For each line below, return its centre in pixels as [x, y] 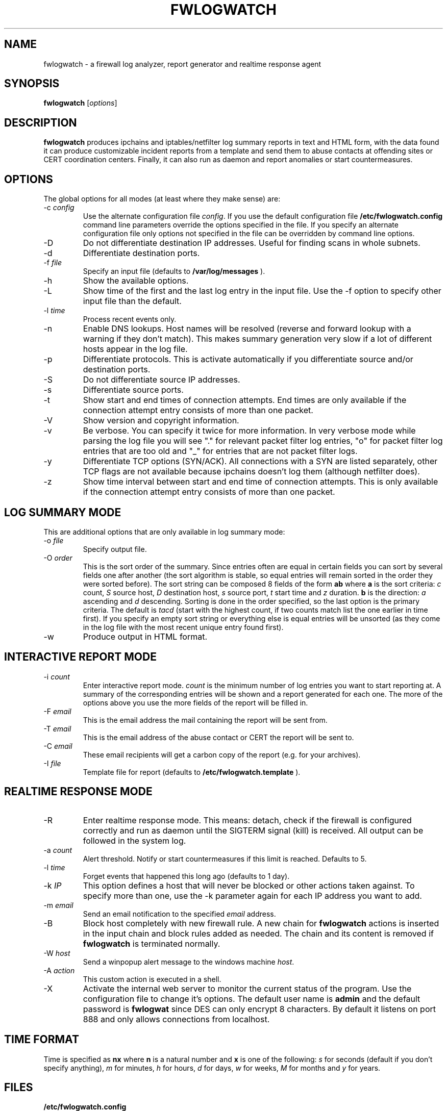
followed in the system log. [134, 840]
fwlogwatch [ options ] [80, 103]
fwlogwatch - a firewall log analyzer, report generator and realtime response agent [182, 64]
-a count [58, 850]
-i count [57, 676]
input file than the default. [132, 301]
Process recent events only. [130, 319]
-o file [54, 540]
